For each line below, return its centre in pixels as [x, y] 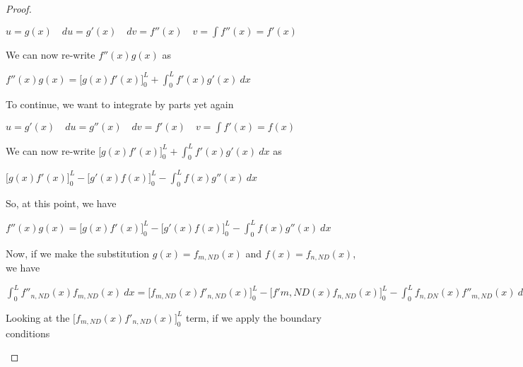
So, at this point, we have [61, 203]
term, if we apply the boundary [253, 317]
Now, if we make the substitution [78, 253]
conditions [28, 333]
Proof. [19, 8]
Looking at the [38, 317]
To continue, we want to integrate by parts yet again [120, 104]
